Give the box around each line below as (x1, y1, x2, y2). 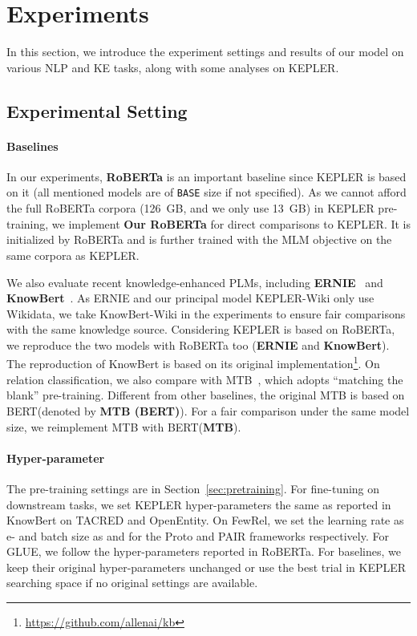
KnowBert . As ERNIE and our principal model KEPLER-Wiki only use (6, 290, 374, 306)
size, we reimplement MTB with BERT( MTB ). (6, 418, 241, 435)
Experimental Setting (6, 98, 188, 123)
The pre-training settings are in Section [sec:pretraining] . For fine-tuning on (6, 480, 380, 496)
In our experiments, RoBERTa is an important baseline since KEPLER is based (6, 168, 407, 184)
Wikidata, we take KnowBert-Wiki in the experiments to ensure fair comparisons (6, 305, 406, 322)
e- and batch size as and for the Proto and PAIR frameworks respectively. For (6, 527, 389, 544)
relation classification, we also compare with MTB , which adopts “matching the (6, 371, 403, 387)
